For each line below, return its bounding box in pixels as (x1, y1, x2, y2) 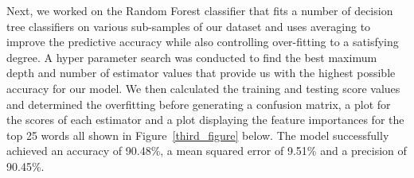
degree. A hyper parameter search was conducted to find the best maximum (6, 48, 377, 65)
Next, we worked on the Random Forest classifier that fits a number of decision (6, 2, 393, 18)
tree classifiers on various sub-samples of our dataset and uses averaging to (6, 17, 371, 34)
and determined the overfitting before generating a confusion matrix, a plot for (6, 95, 391, 112)
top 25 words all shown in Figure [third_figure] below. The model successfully (6, 126, 389, 143)
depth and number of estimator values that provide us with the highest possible (6, 64, 396, 81)
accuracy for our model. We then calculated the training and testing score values (6, 79, 400, 96)
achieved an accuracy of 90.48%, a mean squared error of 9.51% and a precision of (6, 142, 407, 159)
